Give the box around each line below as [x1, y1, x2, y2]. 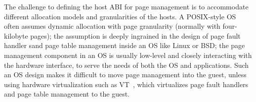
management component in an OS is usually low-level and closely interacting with [4, 50, 252, 60]
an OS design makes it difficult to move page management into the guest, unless [4, 69, 247, 80]
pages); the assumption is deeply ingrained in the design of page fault [30, 30, 241, 41]
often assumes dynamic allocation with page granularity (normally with [4, 21, 220, 31]
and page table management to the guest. [4, 89, 130, 99]
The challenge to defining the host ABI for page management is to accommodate [4, 1, 249, 11]
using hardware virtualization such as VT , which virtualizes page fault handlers [4, 79, 249, 89]
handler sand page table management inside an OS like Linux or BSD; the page [4, 40, 245, 51]
